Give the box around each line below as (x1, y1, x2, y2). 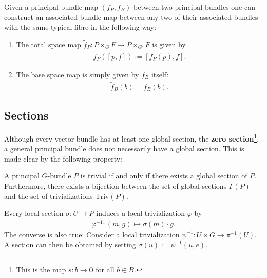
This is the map (16, 264, 66, 274)
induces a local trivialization (96, 208, 185, 219)
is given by (152, 39, 186, 49)
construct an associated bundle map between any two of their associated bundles (4, 11, 258, 22)
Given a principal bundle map (4, 2, 98, 12)
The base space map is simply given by (16, 69, 139, 80)
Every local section (4, 208, 64, 219)
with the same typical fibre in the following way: (4, 22, 157, 32)
